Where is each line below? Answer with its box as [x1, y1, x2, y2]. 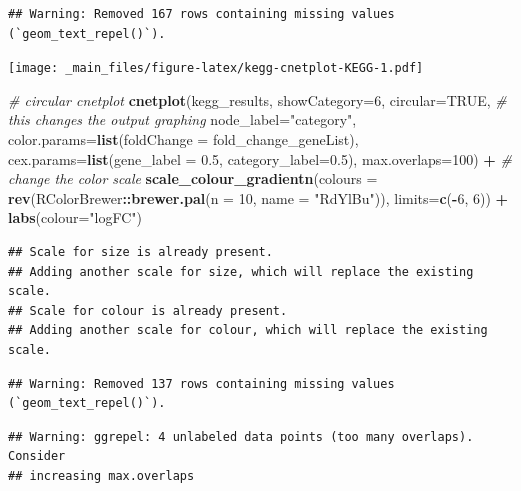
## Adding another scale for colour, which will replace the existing [8, 323, 488, 338]
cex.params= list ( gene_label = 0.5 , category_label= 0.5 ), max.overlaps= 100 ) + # [8, 148, 512, 169]
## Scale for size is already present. [8, 245, 273, 259]
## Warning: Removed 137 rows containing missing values [8, 376, 395, 391]
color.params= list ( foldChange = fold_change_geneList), [8, 129, 359, 150]
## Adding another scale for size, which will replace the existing [8, 264, 474, 279]
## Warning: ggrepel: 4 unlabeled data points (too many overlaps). [8, 429, 474, 444]
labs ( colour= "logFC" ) [8, 207, 143, 228]
